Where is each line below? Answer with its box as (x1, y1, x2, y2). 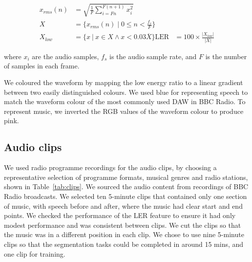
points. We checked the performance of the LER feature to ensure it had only (4, 210, 236, 220)
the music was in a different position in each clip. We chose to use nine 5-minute (4, 229, 244, 240)
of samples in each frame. (4, 61, 80, 71)
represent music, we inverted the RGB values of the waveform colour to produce (4, 106, 244, 116)
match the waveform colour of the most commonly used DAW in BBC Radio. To (4, 96, 246, 107)
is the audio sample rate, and (109, 51, 197, 61)
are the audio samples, (32, 51, 99, 61)
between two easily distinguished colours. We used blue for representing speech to (4, 87, 248, 97)
